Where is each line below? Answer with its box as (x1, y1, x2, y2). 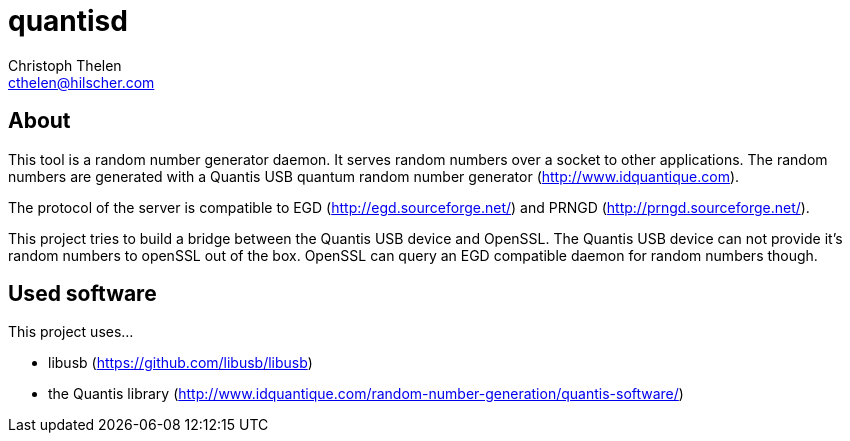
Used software (8, 281, 157, 307)
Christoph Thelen (8, 56, 122, 74)
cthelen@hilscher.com (8, 73, 155, 91)
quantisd (8, 4, 128, 38)
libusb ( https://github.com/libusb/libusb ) (48, 354, 313, 372)
